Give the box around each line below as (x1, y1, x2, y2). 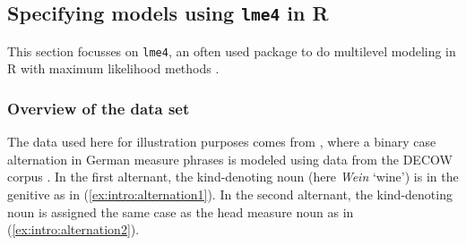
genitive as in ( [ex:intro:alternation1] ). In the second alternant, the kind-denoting (7, 185, 453, 204)
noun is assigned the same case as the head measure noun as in (7, 202, 354, 221)
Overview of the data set (7, 97, 190, 119)
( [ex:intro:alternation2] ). (7, 220, 140, 239)
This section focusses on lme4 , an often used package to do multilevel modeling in (7, 41, 456, 60)
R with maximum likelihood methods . (7, 59, 220, 78)
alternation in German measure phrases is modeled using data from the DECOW (7, 149, 453, 168)
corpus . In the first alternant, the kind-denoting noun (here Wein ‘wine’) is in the (7, 167, 459, 186)
